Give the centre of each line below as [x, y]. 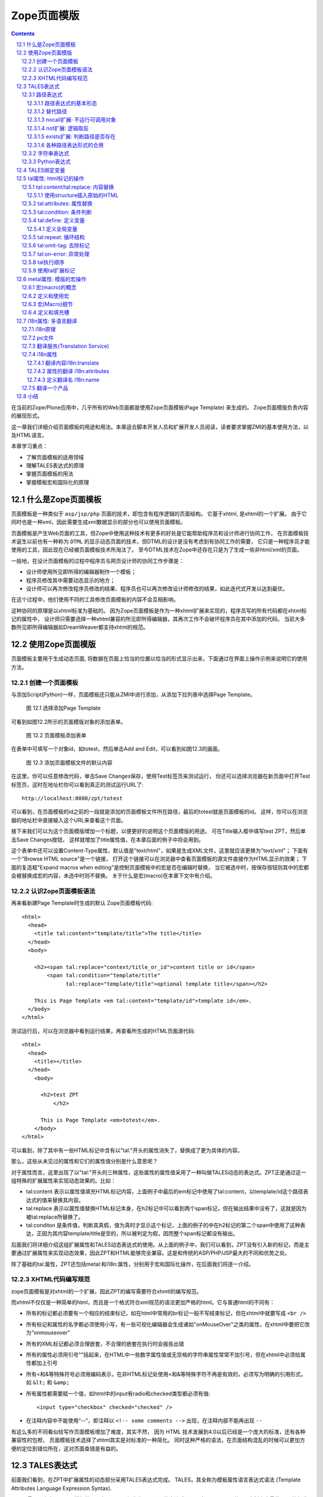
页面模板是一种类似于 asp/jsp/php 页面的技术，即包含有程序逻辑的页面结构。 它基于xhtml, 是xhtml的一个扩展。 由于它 [159, 513]
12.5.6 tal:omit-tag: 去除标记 [56, 246]
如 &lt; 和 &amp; [48, 1383]
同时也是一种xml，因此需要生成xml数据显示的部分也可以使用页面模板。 [98, 522]
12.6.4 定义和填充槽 [46, 313]
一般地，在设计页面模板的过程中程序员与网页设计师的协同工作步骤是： [97, 560]
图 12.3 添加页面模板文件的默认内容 [69, 762]
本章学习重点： [29, 446]
